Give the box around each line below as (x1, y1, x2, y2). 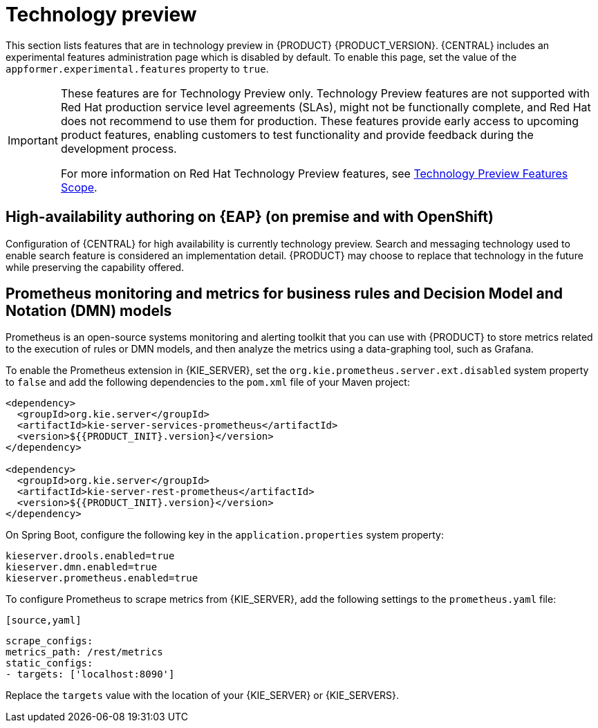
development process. (60, 141, 177, 156)
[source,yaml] (6, 615, 82, 626)
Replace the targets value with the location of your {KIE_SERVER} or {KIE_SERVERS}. (6, 689, 400, 702)
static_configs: (6, 657, 93, 669)
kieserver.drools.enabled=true (6, 550, 175, 562)
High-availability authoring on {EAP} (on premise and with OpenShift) (6, 208, 494, 226)
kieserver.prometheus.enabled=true (6, 572, 198, 584)
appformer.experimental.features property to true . (6, 62, 269, 75)
